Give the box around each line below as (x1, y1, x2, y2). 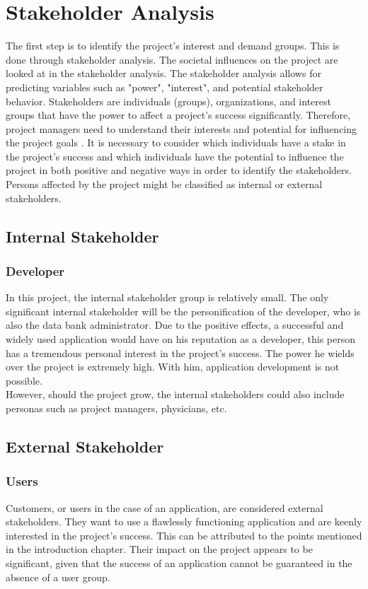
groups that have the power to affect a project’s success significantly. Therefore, (6, 107, 351, 122)
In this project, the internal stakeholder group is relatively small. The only (6, 290, 329, 305)
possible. (6, 373, 42, 387)
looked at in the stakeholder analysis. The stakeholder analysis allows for (6, 66, 321, 81)
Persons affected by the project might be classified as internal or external (6, 177, 323, 192)
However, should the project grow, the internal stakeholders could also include (6, 387, 345, 402)
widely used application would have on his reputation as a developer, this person (6, 332, 356, 346)
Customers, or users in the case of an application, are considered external (6, 500, 323, 515)
